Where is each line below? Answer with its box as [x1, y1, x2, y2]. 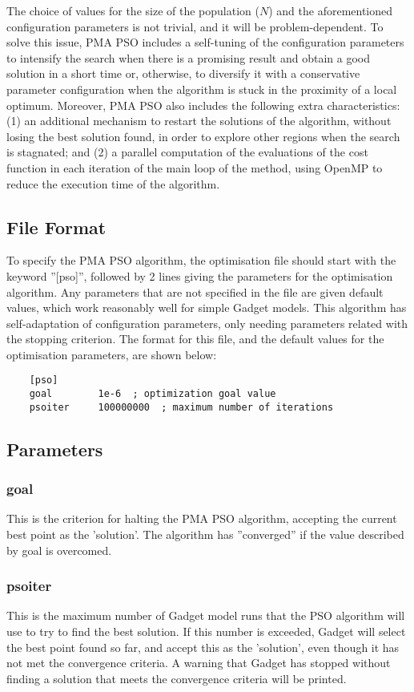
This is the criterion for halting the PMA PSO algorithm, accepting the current [6, 510, 397, 527]
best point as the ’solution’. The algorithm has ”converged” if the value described [6, 526, 404, 543]
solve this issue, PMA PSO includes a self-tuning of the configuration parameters [6, 34, 404, 51]
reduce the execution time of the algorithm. [6, 175, 220, 192]
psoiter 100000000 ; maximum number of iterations [29, 401, 334, 413]
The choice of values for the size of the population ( [6, 2, 259, 18]
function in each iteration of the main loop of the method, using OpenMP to [6, 159, 383, 176]
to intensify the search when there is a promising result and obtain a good [6, 49, 370, 66]
